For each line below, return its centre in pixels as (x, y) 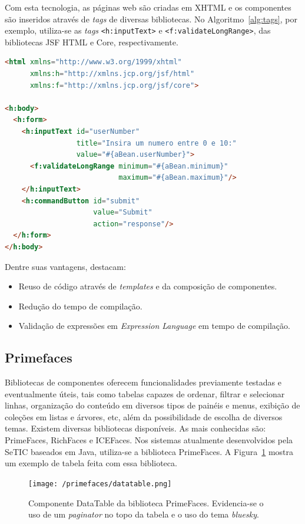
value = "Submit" (123, 212)
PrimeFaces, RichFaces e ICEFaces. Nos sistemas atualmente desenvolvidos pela (149, 440)
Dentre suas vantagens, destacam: (65, 266)
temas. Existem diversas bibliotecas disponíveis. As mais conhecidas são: (135, 428)
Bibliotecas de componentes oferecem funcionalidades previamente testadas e (143, 382)
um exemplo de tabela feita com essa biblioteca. (91, 463)
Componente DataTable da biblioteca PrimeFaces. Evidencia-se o (146, 502)
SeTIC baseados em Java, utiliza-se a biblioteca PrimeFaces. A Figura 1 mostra (149, 451)
